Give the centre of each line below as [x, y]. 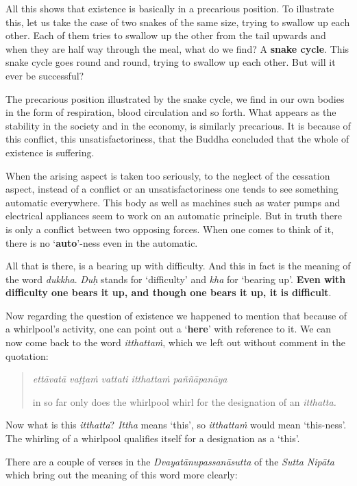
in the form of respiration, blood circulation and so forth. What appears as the [171, 112]
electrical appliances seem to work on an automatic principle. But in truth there [174, 216]
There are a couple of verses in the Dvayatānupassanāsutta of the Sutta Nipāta [170, 461]
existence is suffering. [50, 152]
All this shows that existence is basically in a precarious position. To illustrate [170, 8]
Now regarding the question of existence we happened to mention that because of [176, 315]
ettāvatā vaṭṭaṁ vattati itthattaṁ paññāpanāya [130, 379]
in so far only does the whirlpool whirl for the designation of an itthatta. [184, 401]
